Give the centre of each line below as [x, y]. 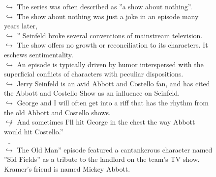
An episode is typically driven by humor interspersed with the [110, 64]
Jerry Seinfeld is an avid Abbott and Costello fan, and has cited [113, 83]
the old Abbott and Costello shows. [57, 112]
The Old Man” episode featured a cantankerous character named [115, 149]
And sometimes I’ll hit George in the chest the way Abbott [106, 122]
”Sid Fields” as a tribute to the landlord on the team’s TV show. [102, 159]
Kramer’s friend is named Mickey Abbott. [67, 169]
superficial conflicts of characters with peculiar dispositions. [94, 74]
